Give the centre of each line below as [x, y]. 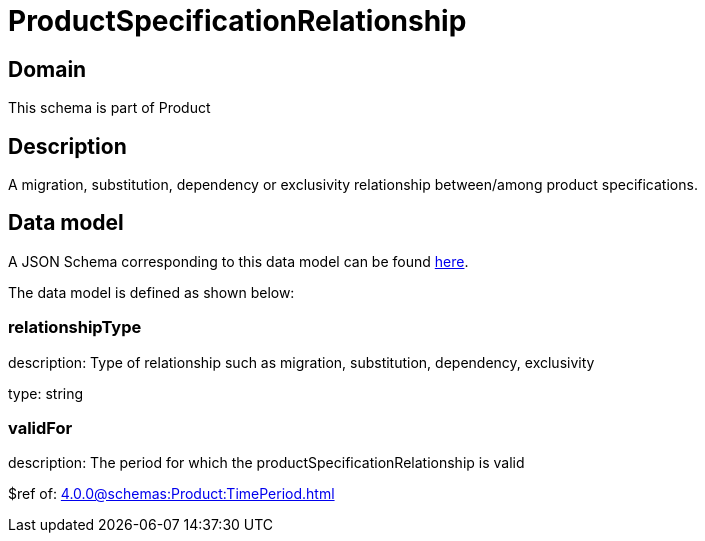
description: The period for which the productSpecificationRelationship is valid [266, 463]
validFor [40, 427]
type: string [46, 393]
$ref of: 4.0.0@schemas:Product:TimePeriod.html [171, 494]
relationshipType [75, 327]
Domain [47, 69]
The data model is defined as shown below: [151, 292]
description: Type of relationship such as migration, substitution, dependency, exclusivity [301, 362]
